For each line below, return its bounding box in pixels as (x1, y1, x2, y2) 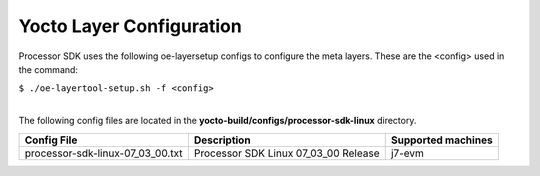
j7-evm (390, 146, 425, 160)
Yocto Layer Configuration (18, 15, 242, 37)
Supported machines (390, 133, 494, 147)
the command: (18, 63, 79, 75)
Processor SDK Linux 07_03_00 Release (193, 146, 380, 160)
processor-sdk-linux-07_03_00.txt (24, 146, 183, 160)
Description (193, 133, 251, 147)
